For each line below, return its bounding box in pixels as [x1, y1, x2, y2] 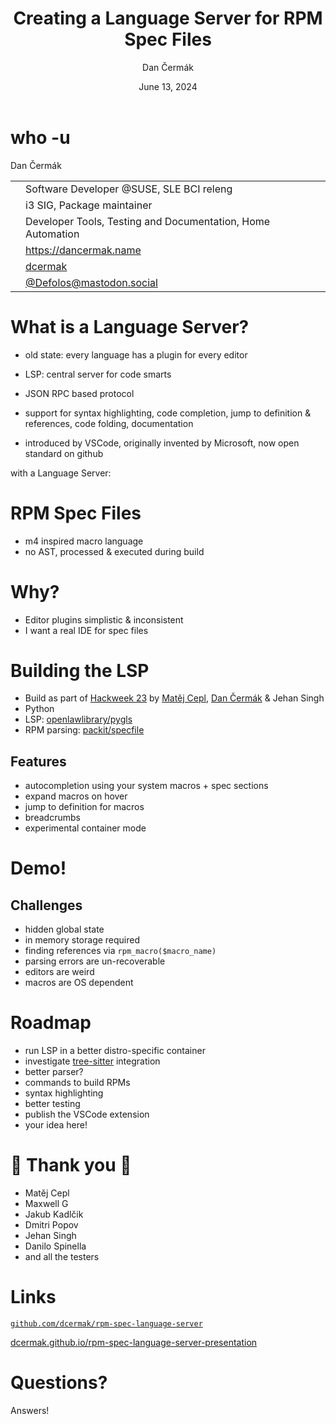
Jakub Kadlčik [24, 1208, 84, 1221]
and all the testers [24, 1251, 100, 1263]
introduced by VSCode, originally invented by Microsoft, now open [24, 437, 300, 449]
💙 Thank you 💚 [10, 1154, 132, 1177]
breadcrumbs [24, 812, 81, 824]
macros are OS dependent [24, 977, 134, 989]
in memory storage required [24, 934, 141, 946]
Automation [25, 227, 80, 241]
